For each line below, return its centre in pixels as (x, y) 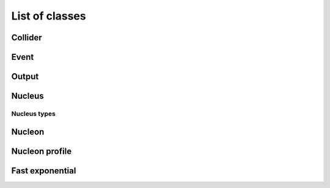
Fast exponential (44, 171)
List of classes (49, 16)
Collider (27, 38)
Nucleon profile (42, 151)
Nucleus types (34, 114)
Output (25, 77)
